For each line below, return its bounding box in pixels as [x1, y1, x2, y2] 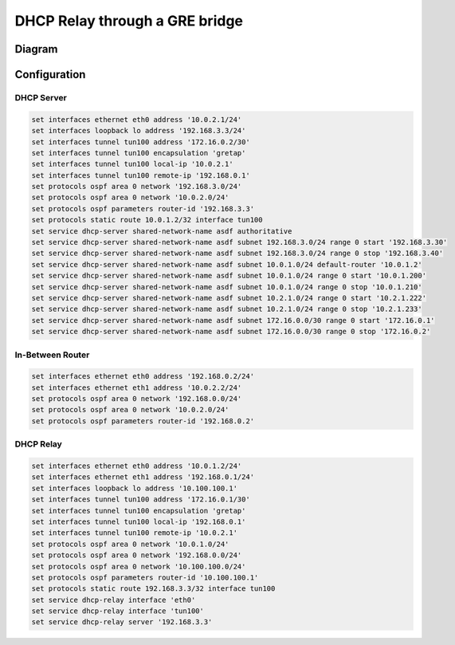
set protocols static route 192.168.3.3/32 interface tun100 [31, 584, 276, 593]
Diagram [14, 42, 58, 56]
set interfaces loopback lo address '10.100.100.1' [31, 483, 238, 493]
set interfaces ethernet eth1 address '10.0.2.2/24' [31, 383, 242, 392]
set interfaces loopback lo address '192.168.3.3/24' [31, 126, 246, 136]
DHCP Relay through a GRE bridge [14, 12, 243, 29]
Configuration [14, 68, 86, 81]
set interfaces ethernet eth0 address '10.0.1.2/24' [31, 462, 242, 470]
